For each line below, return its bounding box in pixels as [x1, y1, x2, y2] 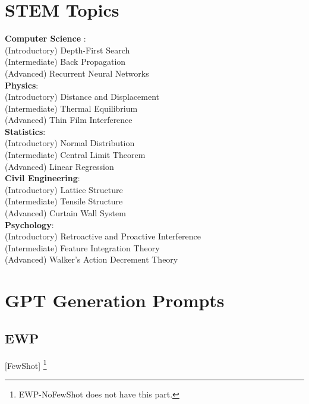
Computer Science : [5, 32, 86, 45]
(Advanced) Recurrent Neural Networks [5, 67, 149, 79]
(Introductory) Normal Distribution [5, 137, 135, 149]
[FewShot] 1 [5, 357, 47, 371]
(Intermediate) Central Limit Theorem [5, 149, 146, 161]
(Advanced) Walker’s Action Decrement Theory [5, 253, 178, 266]
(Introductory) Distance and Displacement [5, 90, 160, 103]
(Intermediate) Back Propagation [5, 55, 126, 68]
